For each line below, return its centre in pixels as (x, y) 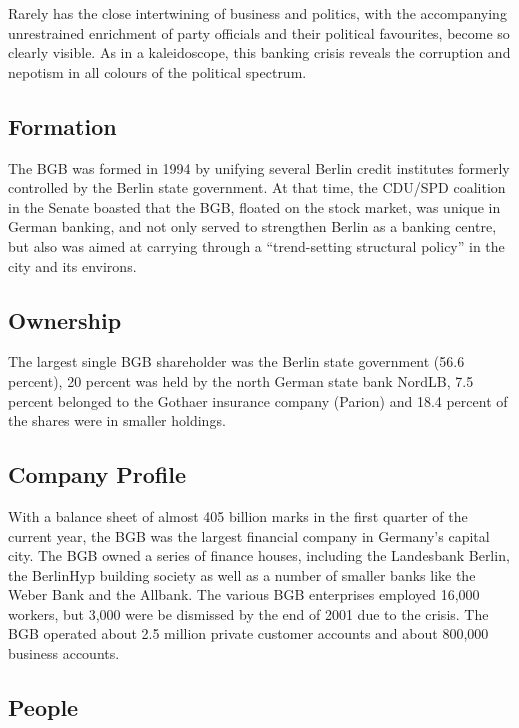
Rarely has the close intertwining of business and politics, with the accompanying (257, 13)
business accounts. (64, 653)
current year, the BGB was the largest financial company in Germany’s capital (249, 535)
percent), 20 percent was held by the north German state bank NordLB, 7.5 (241, 380)
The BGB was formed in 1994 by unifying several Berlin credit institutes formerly (259, 167)
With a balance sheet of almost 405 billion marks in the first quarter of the (238, 515)
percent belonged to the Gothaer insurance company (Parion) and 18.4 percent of (258, 400)
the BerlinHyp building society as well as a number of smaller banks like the (242, 574)
